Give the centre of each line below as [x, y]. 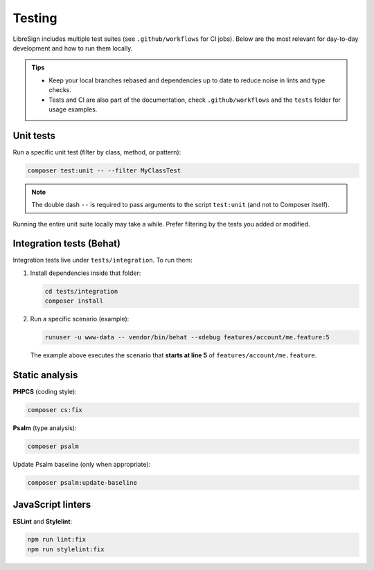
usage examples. [73, 109]
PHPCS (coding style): [45, 392]
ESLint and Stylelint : [43, 521]
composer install [74, 301]
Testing [35, 18]
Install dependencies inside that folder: [86, 273]
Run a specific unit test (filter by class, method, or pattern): [97, 152]
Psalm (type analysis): [45, 428]
